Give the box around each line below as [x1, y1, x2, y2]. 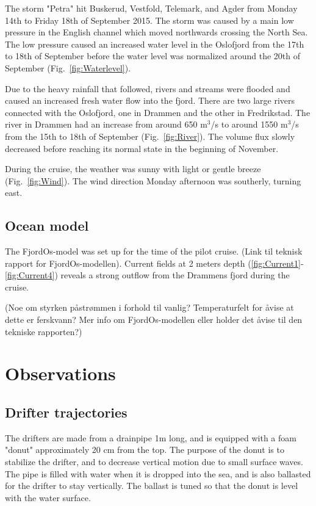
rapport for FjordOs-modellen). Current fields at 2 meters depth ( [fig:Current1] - [5, 256, 304, 269]
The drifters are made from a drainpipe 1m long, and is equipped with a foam [5, 431, 296, 444]
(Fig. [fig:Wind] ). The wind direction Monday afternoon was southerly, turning [5, 174, 301, 187]
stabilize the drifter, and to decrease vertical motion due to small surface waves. [5, 455, 303, 468]
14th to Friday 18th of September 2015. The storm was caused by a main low [5, 13, 294, 26]
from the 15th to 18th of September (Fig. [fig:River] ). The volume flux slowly [5, 129, 295, 142]
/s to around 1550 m [210, 118, 288, 131]
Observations [5, 361, 116, 386]
